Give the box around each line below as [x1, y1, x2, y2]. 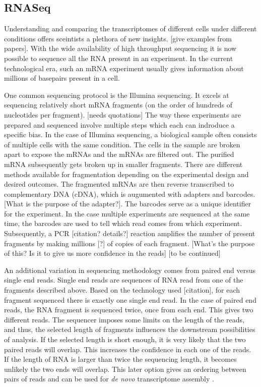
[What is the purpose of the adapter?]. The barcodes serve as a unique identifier [4, 198, 251, 209]
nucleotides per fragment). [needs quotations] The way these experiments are [4, 109, 241, 120]
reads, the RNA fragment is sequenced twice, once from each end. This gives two [4, 304, 253, 315]
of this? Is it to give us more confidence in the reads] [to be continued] [4, 248, 221, 258]
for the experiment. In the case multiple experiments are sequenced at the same [4, 208, 250, 218]
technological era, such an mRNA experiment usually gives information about [4, 63, 244, 73]
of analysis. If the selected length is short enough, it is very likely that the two [4, 334, 246, 345]
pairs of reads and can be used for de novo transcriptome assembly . [4, 373, 214, 384]
